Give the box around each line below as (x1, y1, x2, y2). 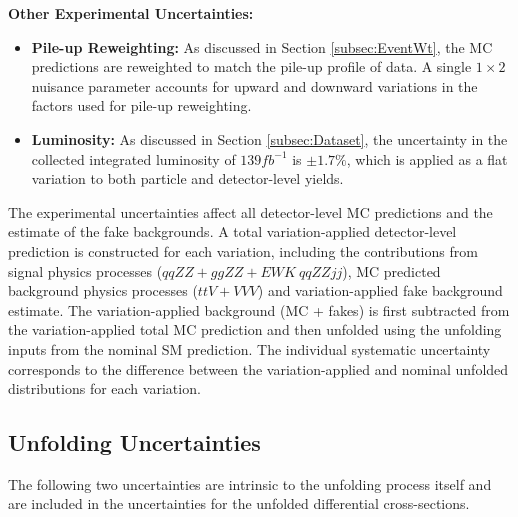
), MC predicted (342, 260, 441, 281)
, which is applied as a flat (346, 148, 508, 169)
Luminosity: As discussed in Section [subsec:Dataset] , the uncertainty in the (31, 128, 508, 149)
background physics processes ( (8, 280, 198, 301)
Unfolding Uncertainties (8, 427, 261, 458)
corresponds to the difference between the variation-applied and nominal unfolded (8, 358, 509, 379)
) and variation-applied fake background (257, 280, 503, 301)
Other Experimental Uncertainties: (8, 3, 254, 23)
